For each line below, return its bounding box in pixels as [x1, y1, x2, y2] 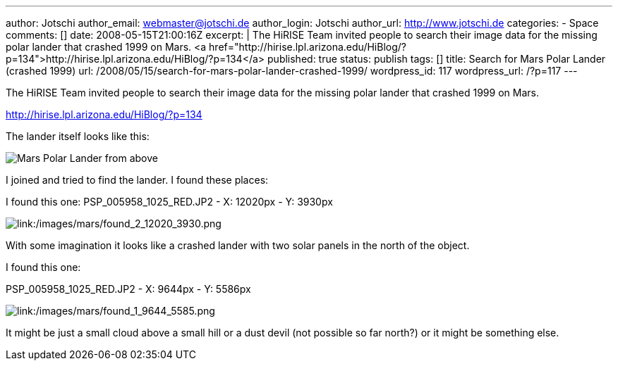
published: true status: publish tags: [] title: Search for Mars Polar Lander [267, 53, 606, 65]
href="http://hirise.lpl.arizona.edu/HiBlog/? [209, 41, 406, 53]
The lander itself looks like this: [6, 130, 150, 142]
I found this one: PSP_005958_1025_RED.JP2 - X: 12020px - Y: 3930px [6, 196, 333, 208]
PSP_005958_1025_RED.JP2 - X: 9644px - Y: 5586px [6, 283, 251, 295]
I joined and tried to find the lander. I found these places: [6, 174, 269, 186]
